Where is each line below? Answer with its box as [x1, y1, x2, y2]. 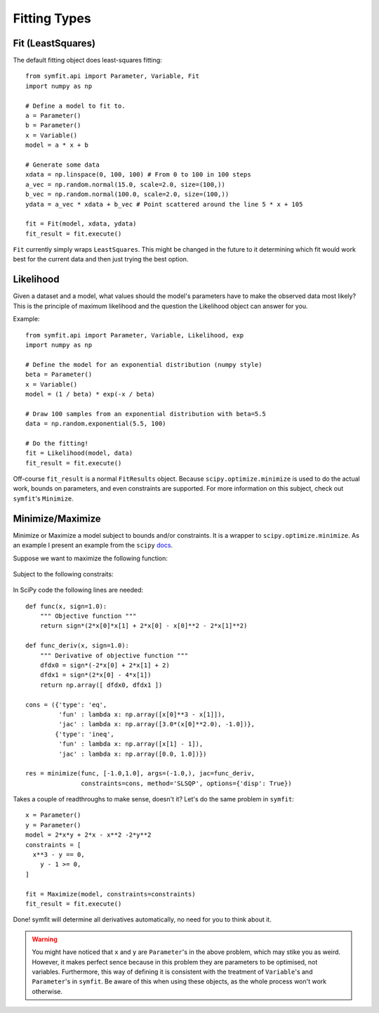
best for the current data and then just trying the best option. [13, 255, 189, 264]
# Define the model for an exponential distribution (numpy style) [25, 361, 262, 368]
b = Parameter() [25, 122, 81, 129]
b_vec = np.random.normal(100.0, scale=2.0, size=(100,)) [25, 191, 230, 198]
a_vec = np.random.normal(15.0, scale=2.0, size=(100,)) [25, 180, 226, 188]
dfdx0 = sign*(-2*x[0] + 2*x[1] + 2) [39, 662, 170, 669]
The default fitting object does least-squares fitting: [13, 56, 163, 65]
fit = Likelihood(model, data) [25, 449, 133, 457]
